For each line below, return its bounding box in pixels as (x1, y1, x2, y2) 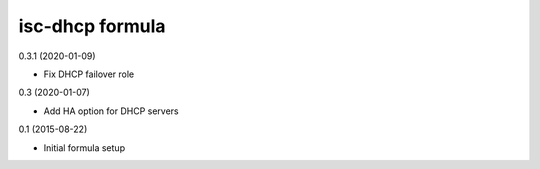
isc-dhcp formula (18, 15, 166, 37)
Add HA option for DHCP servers (43, 105, 179, 117)
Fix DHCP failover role (43, 68, 135, 80)
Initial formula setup (43, 141, 125, 154)
